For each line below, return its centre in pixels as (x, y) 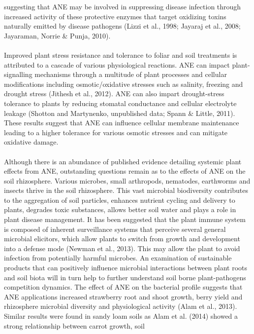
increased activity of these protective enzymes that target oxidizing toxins (115, 16)
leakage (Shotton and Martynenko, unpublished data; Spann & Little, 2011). (120, 113)
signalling (18, 74)
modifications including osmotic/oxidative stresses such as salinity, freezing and (124, 84)
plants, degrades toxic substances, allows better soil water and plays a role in (120, 209)
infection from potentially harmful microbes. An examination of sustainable (118, 258)
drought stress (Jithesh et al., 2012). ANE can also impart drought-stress (114, 93)
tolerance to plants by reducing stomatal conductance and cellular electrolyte (120, 103)
